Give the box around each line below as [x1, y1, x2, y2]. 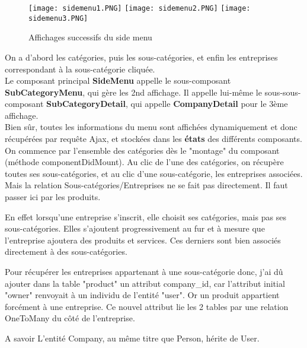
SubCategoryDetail [46, 97, 126, 110]
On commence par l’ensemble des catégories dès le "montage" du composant [5, 144, 280, 156]
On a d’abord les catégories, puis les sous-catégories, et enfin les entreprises [5, 50, 278, 63]
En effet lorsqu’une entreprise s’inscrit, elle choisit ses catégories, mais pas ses [5, 210, 286, 223]
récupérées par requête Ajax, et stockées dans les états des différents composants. [5, 132, 302, 145]
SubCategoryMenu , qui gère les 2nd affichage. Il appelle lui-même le [5, 86, 262, 98]
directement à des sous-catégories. [5, 245, 127, 258]
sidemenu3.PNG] [28, 14, 88, 23]
